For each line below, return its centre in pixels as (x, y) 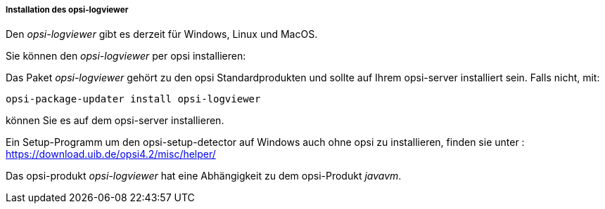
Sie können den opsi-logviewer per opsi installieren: (126, 56)
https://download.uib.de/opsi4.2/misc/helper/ (111, 154)
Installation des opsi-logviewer (67, 10)
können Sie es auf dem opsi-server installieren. (115, 121)
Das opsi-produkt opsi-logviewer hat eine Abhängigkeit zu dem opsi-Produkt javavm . (204, 176)
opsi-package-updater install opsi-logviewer (133, 99)
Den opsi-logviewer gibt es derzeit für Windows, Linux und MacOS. (162, 34)
